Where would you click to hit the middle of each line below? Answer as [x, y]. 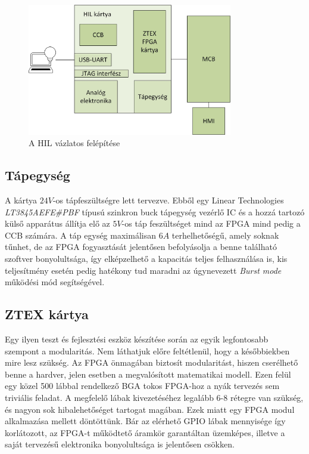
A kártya [21, 200]
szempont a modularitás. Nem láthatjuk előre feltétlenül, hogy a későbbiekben [147, 350]
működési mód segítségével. [55, 282]
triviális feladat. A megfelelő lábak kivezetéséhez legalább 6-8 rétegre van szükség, [154, 397]
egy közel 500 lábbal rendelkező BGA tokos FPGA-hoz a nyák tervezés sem [142, 386]
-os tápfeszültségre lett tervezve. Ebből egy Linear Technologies [168, 200]
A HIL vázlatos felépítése [74, 143]
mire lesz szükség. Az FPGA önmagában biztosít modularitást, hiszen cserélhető [152, 362]
